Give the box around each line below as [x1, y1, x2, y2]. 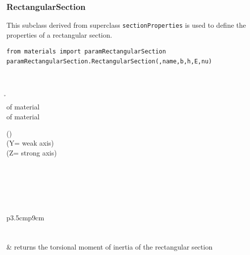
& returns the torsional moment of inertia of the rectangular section [6, 242, 213, 252]
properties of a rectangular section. [6, 29, 112, 40]
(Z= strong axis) [6, 147, 57, 157]
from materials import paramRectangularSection [6, 48, 166, 55]
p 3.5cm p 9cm [6, 212, 45, 223]
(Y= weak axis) [6, 138, 54, 148]
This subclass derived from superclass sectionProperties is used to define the [6, 20, 246, 30]
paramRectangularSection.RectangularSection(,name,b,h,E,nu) [6, 58, 212, 65]
